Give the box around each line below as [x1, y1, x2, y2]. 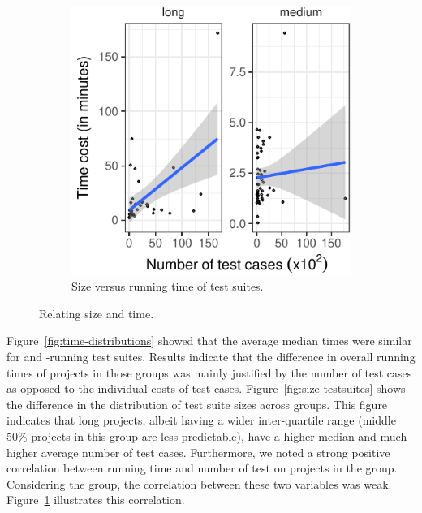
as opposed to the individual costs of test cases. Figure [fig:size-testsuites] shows [6, 380, 406, 397]
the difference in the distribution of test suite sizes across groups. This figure [6, 395, 388, 412]
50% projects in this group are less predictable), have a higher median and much [6, 427, 407, 444]
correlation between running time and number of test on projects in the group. [6, 459, 398, 476]
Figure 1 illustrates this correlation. [6, 491, 185, 508]
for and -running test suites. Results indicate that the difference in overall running [6, 348, 416, 365]
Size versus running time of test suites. [71, 278, 264, 295]
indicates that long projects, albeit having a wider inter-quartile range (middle [6, 412, 396, 429]
